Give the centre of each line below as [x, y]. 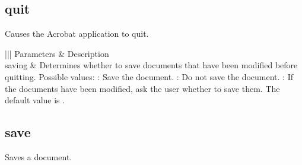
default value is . [35, 100]
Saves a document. [39, 156]
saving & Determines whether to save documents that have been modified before [151, 65]
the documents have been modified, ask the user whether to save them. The [142, 88]
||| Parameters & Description [57, 53]
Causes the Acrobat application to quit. [77, 34]
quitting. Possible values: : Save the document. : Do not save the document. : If [149, 76]
